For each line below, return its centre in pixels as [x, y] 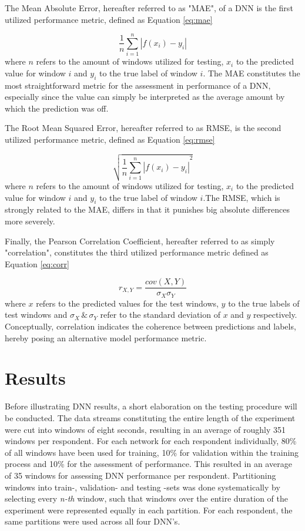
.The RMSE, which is [242, 197]
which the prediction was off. [57, 108]
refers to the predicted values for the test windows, [127, 303]
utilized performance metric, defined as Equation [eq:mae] [109, 19]
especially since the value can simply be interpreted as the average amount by [145, 97]
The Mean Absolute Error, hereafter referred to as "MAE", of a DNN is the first [149, 8]
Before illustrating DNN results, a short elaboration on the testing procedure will [151, 406]
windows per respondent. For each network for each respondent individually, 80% [151, 441]
